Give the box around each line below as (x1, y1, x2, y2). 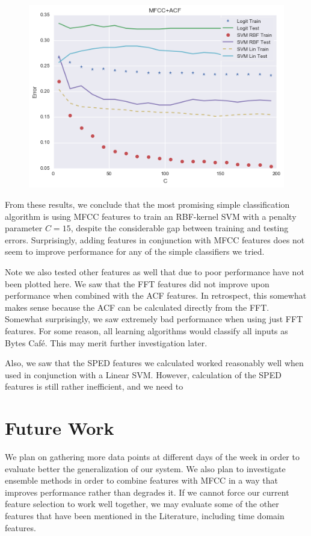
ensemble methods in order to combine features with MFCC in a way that (5, 474, 278, 487)
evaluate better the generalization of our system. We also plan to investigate (5, 462, 286, 475)
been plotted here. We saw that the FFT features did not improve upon (5, 277, 269, 290)
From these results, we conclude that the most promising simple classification (5, 198, 290, 211)
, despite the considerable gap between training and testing (70, 222, 289, 234)
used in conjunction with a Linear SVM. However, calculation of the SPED (5, 368, 282, 381)
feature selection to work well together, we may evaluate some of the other (5, 497, 279, 510)
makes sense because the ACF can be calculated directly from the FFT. (5, 301, 269, 313)
